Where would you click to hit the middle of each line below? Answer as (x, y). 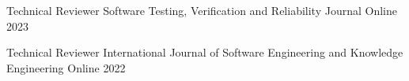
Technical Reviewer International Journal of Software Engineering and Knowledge (205, 52)
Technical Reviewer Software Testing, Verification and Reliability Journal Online (202, 10)
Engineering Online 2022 (66, 67)
